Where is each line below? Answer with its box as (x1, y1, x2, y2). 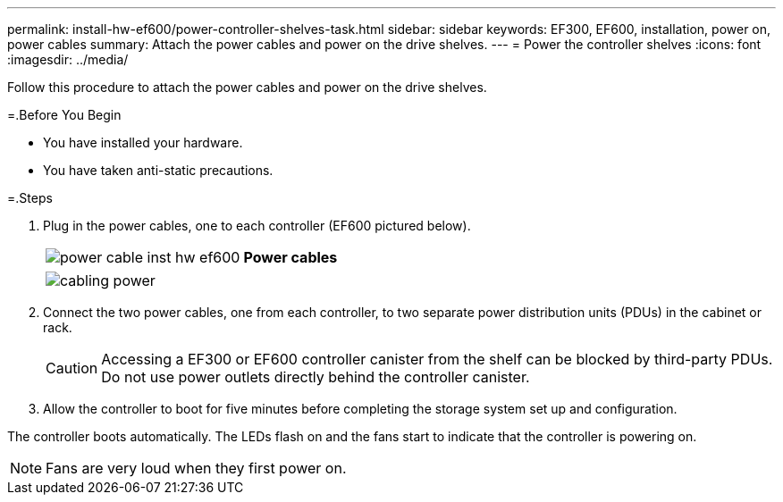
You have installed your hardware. (43, 135, 243, 150)
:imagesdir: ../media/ (7, 52, 129, 67)
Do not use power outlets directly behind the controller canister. (101, 368, 530, 386)
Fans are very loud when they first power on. (46, 459, 347, 477)
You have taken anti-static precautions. (43, 163, 274, 178)
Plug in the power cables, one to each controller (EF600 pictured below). (43, 218, 471, 233)
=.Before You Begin (7, 107, 122, 122)
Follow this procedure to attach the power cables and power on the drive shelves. (7, 79, 487, 95)
